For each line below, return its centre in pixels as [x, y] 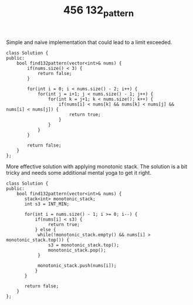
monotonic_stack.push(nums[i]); [77, 265]
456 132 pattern [99, 11]
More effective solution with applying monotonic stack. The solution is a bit [97, 166]
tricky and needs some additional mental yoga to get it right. [79, 172]
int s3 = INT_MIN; [47, 204]
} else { [46, 229]
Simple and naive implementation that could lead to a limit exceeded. [89, 42]
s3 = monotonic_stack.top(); [83, 245]
